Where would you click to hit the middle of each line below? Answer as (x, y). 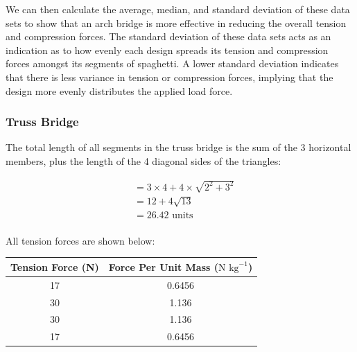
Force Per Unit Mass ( (164, 266)
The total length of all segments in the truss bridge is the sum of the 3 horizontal (178, 147)
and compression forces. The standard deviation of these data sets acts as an (168, 36)
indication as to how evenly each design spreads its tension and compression (167, 50)
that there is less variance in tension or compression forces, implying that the (169, 77)
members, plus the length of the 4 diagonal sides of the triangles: (143, 160)
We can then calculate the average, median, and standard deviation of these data (178, 9)
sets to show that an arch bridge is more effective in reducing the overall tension (176, 23)
